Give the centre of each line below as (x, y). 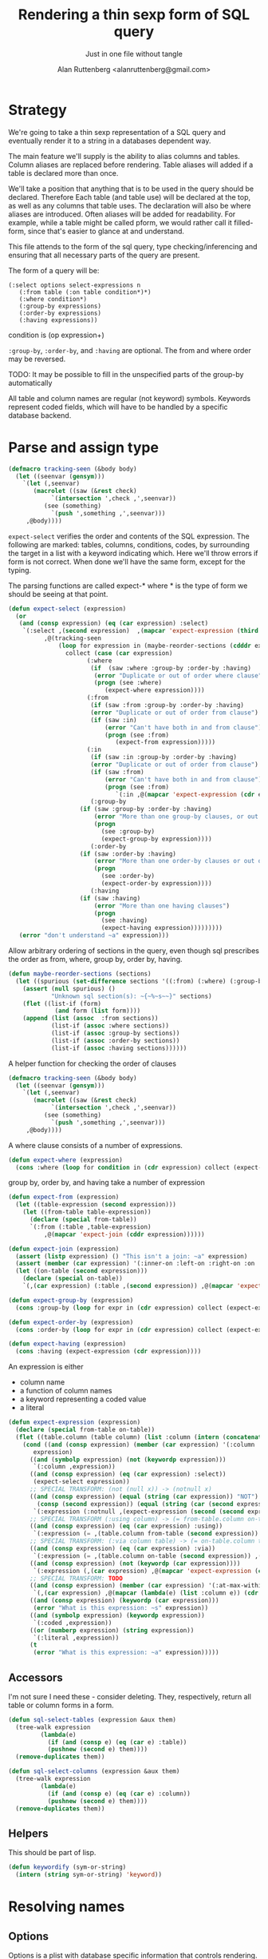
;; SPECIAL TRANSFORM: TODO (76, 1578)
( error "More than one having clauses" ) (162, 906)
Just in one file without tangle (134, 54)
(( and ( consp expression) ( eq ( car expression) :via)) (122, 1548)
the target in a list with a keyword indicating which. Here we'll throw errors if (133, 553)
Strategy (38, 110)
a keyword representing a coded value (83, 1399)
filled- (244, 222)
